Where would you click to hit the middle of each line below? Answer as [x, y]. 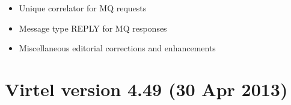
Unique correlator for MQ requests [83, 8]
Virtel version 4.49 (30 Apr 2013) [146, 89]
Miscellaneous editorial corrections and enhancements [117, 48]
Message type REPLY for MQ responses [93, 28]
